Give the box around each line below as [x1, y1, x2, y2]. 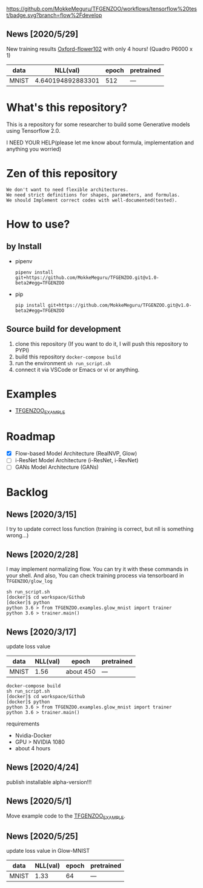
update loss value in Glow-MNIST [6, 847, 90, 855]
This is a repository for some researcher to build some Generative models [6, 121, 190, 128]
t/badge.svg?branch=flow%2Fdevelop [6, 12, 102, 19]
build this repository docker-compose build [15, 353, 121, 360]
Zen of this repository [6, 166, 118, 180]
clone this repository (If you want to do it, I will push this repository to [15, 340, 188, 348]
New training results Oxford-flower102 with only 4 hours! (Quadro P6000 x [6, 45, 193, 52]
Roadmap [6, 430, 56, 443]
